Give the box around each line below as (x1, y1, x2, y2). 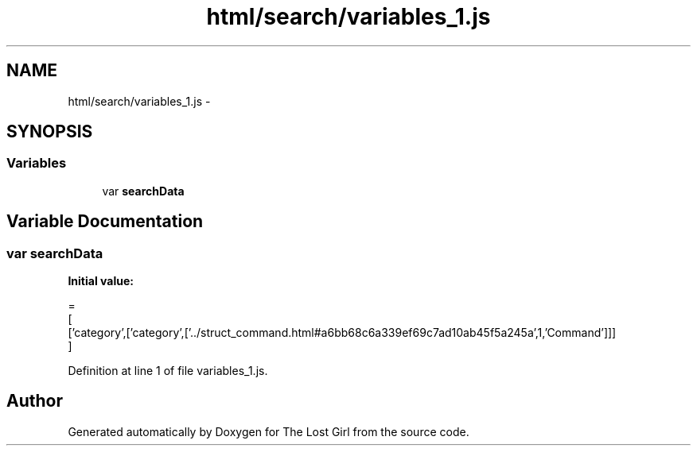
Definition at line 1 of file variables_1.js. (68, 364, 268, 378)
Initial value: (68, 274, 134, 288)
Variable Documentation (6, 211, 204, 232)
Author (6, 391, 63, 411)
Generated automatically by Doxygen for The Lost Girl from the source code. (68, 424, 469, 438)
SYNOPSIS (6, 122, 93, 142)
